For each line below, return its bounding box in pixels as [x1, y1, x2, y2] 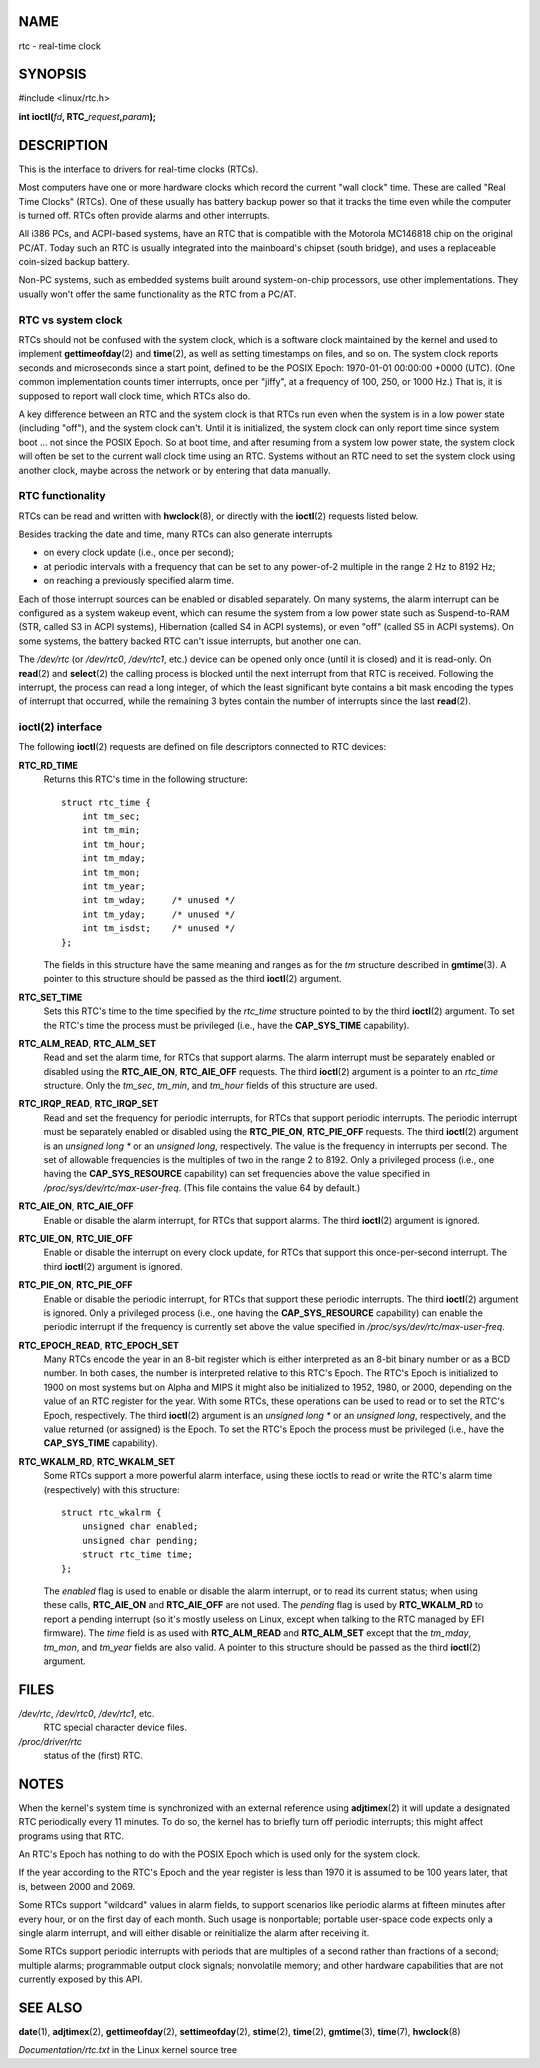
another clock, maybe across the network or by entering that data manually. [18, 464, 331, 476]
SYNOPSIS [18, 66, 87, 83]
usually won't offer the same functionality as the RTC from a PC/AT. [18, 288, 297, 300]
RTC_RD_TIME [18, 759, 79, 771]
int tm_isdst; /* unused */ [81, 923, 236, 934]
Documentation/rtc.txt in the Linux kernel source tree [18, 2044, 238, 2056]
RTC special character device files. [43, 1721, 187, 1734]
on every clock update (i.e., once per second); [43, 546, 235, 559]
